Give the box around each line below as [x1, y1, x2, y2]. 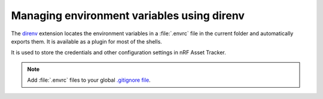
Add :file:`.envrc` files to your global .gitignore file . [27, 76, 151, 83]
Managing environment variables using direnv [11, 9, 245, 22]
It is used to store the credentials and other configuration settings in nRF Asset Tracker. [11, 49, 227, 56]
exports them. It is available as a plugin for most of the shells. [11, 38, 163, 45]
